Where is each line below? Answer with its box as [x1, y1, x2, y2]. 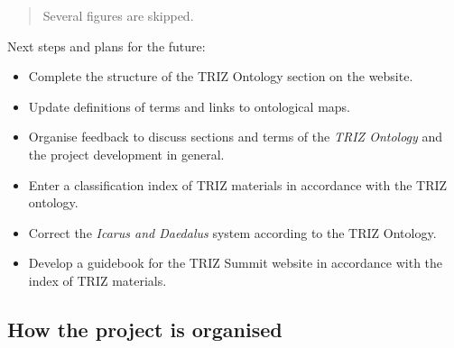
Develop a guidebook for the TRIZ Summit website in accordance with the [28, 253, 443, 272]
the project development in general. [28, 144, 225, 163]
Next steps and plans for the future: [7, 36, 206, 55]
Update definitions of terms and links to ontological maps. [28, 96, 350, 115]
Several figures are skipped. [42, 6, 194, 24]
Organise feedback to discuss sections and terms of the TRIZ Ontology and [28, 127, 443, 146]
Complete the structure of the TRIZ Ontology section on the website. [28, 67, 413, 86]
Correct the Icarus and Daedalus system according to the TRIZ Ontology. [28, 223, 437, 242]
